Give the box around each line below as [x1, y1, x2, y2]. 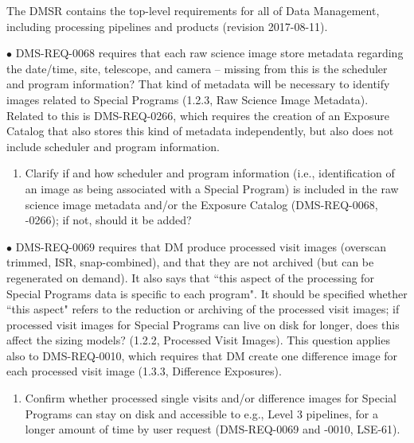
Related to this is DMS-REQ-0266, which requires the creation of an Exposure [6, 107, 389, 123]
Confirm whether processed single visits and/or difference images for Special [25, 390, 396, 406]
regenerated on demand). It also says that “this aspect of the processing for [6, 269, 374, 286]
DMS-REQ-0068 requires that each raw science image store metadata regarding [15, 45, 404, 61]
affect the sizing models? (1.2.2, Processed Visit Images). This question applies [6, 332, 390, 348]
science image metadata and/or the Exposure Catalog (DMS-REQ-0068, [25, 196, 378, 212]
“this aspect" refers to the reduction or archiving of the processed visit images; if [6, 301, 400, 317]
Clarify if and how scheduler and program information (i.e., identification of [25, 165, 395, 181]
